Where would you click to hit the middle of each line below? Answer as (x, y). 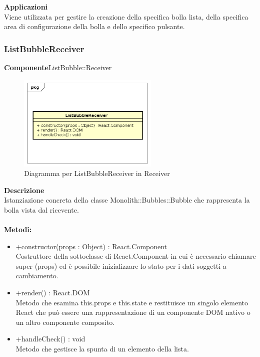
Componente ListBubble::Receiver (58, 67)
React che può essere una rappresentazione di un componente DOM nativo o (133, 312)
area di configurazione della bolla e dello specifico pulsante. (94, 26)
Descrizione (24, 190)
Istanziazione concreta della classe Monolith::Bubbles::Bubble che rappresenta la (127, 200)
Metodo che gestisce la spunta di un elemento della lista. (102, 349)
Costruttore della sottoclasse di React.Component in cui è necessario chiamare (136, 256)
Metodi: (18, 229)
